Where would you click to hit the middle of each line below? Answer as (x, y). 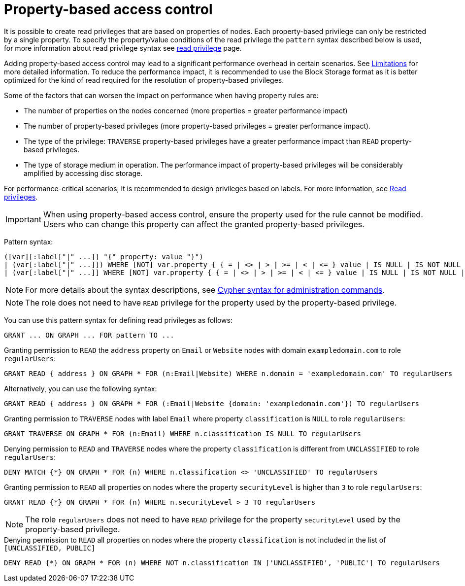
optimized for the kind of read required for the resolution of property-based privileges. (144, 80)
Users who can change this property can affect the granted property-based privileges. (204, 224)
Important (23, 219)
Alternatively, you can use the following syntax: (81, 388)
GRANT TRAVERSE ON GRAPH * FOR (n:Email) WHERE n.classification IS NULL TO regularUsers (183, 433)
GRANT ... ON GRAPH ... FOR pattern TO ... (89, 335)
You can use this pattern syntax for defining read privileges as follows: (118, 320)
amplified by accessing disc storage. (83, 173)
